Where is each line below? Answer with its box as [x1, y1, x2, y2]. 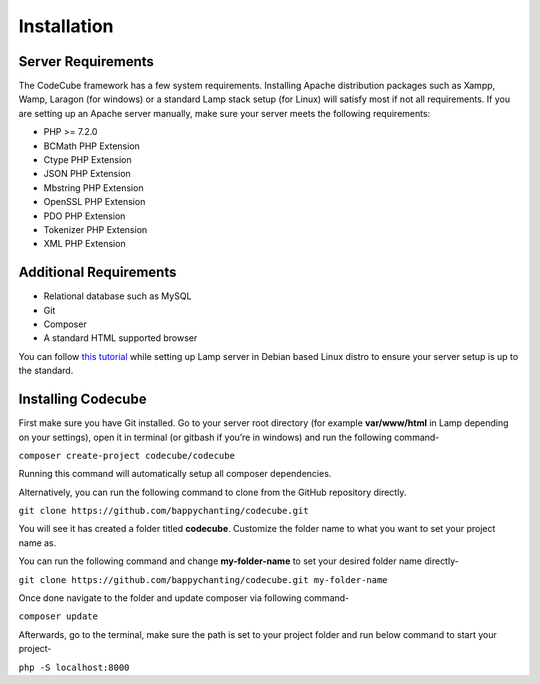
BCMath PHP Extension [43, 140, 140, 152]
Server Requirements [18, 53, 155, 70]
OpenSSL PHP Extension [43, 196, 146, 208]
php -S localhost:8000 [18, 661, 130, 673]
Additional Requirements [18, 264, 177, 281]
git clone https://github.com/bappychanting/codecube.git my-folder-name [18, 574, 389, 585]
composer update [18, 611, 99, 622]
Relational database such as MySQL [43, 290, 192, 302]
